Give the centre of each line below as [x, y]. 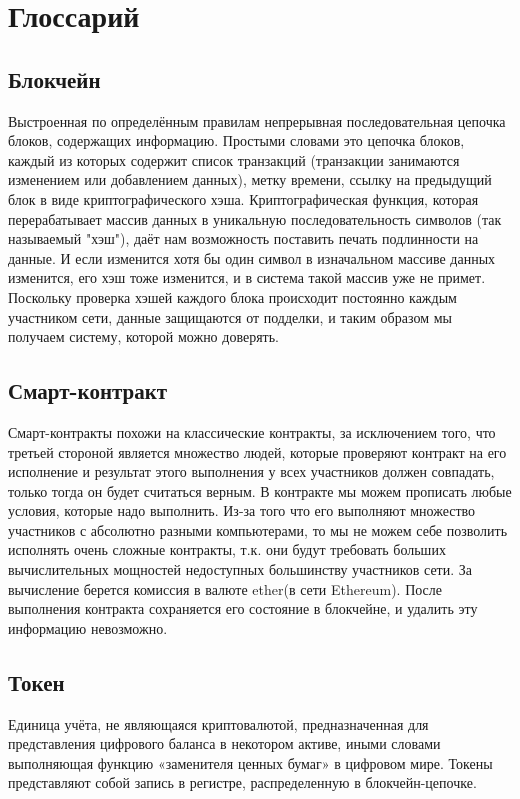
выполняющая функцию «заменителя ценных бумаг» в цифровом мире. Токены [250, 762]
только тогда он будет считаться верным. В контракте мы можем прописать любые [260, 490]
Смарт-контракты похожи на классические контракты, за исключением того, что [252, 431]
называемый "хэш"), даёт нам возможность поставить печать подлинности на [243, 238]
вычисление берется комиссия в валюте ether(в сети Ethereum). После [225, 588]
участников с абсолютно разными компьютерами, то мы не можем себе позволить [258, 529]
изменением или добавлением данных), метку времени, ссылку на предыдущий [250, 179]
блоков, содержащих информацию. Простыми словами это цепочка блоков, [236, 140]
